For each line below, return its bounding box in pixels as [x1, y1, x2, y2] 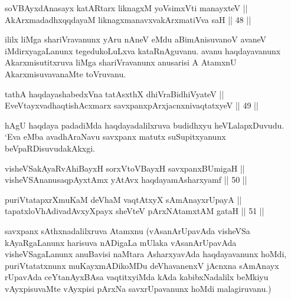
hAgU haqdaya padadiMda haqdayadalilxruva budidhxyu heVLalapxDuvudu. [5, 119, 285, 131]
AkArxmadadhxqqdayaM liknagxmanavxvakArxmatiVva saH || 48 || [5, 13, 251, 25]
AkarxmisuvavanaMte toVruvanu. [5, 67, 126, 80]
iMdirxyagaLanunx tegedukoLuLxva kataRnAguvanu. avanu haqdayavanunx [5, 44, 281, 57]
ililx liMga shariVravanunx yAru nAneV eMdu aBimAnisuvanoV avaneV [5, 33, 267, 45]
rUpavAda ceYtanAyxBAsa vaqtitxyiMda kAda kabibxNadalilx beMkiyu [5, 271, 269, 283]
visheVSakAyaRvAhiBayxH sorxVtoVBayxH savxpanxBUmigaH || [5, 162, 245, 174]
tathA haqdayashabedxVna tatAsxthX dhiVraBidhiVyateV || [5, 87, 224, 100]
